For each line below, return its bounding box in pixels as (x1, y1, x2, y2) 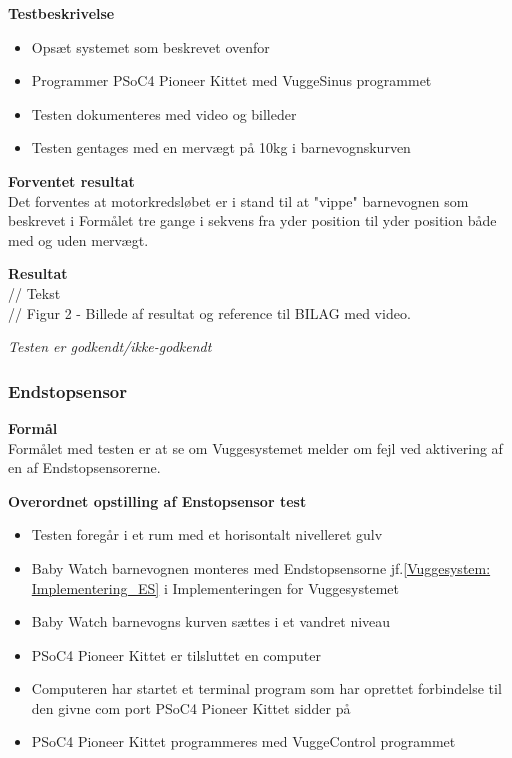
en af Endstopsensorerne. (8, 457, 161, 478)
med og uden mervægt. (8, 229, 149, 250)
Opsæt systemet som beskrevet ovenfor (31, 36, 270, 57)
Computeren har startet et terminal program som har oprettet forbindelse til (31, 678, 502, 699)
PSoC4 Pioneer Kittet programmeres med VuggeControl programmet (31, 731, 456, 752)
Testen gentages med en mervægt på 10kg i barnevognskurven (31, 137, 411, 158)
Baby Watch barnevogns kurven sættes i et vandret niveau (31, 611, 391, 632)
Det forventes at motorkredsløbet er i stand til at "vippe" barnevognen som (8, 190, 469, 211)
